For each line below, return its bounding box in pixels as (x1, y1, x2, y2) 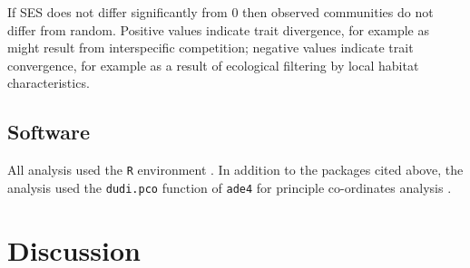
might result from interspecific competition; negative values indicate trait (7, 38, 414, 57)
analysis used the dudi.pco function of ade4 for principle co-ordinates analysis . (7, 177, 452, 196)
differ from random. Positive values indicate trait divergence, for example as (7, 20, 429, 39)
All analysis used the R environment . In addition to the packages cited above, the (7, 160, 464, 179)
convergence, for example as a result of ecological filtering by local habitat (7, 55, 419, 74)
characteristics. (7, 73, 90, 92)
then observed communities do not (242, 3, 434, 21)
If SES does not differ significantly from (7, 3, 228, 21)
